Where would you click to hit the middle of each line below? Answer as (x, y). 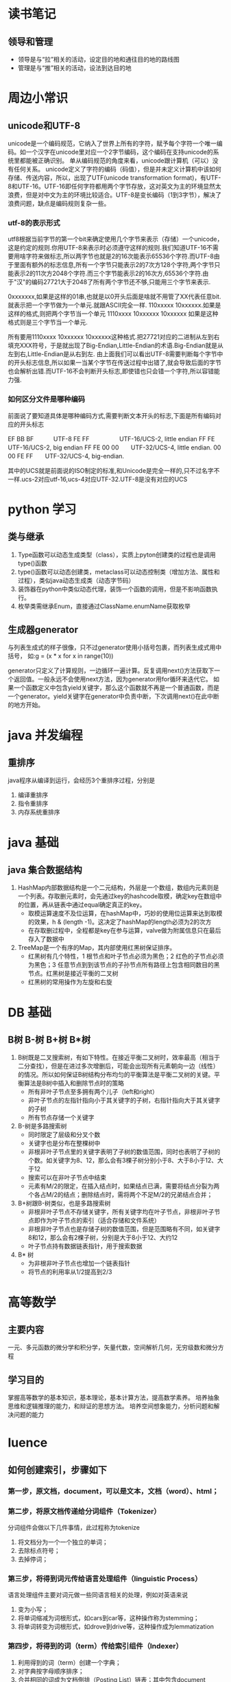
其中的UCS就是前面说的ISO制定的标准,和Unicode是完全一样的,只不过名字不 (114, 470)
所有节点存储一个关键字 (61, 1118)
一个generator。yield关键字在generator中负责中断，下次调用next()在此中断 (114, 697)
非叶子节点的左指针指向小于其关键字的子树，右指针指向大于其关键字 (124, 1100)
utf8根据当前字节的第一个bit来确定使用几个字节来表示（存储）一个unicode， (115, 239)
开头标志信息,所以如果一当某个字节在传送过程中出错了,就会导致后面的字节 (118, 363)
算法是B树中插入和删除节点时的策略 (74, 1083)
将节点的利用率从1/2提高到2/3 (70, 1272)
